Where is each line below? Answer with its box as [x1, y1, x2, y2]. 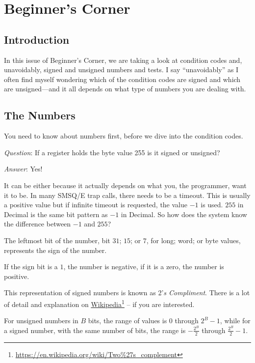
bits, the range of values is [88, 315, 167, 326]
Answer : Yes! [4, 164, 43, 174]
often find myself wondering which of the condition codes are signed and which [4, 74, 241, 84]
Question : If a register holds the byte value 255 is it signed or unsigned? [4, 147, 220, 157]
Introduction [4, 31, 70, 47]
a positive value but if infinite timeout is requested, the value [4, 199, 187, 210]
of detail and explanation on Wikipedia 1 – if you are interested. [4, 297, 195, 309]
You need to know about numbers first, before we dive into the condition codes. [4, 131, 243, 141]
